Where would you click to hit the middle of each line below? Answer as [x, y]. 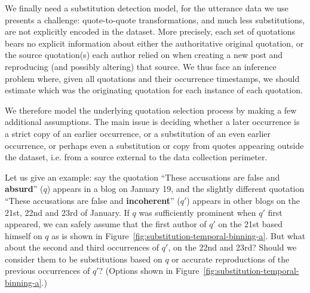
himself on [24, 235]
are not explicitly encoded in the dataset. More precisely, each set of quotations [150, 31]
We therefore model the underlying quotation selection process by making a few [151, 110]
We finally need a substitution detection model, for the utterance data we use [147, 8]
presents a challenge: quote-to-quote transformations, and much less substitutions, [155, 19]
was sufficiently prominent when [197, 212]
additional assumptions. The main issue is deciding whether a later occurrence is [152, 122]
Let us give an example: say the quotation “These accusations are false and [142, 177]
